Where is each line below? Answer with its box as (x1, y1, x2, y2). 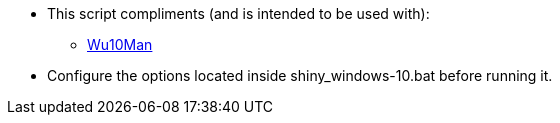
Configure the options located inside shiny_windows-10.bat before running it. (47, 67, 553, 84)
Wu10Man (87, 36, 153, 53)
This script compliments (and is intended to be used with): (47, 5, 430, 22)
